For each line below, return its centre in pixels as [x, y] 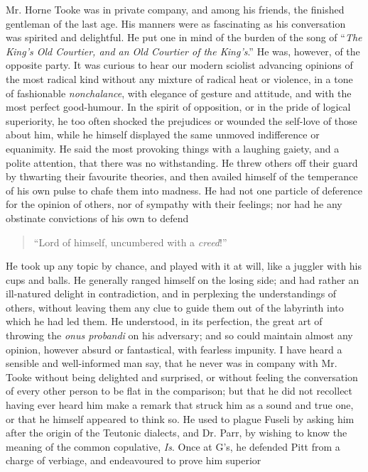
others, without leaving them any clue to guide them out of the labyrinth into [175, 307]
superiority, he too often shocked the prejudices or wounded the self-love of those [182, 120]
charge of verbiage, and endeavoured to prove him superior [134, 460]
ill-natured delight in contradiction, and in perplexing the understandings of [171, 293]
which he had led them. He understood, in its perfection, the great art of [164, 321]
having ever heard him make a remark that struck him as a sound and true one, [180, 405]
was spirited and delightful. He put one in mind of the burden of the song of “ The [184, 37]
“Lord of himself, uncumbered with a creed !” [130, 242]
